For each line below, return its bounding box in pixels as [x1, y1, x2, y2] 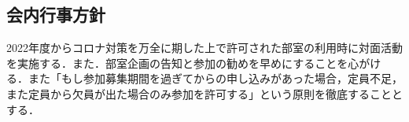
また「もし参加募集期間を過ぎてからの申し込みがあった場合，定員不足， [28, 70, 403, 87]
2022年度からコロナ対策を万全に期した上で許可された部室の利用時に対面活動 [6, 39, 403, 56]
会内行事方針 [6, 2, 105, 27]
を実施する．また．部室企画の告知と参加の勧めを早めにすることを [6, 54, 348, 71]
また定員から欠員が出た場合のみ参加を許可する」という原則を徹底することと [6, 85, 403, 102]
